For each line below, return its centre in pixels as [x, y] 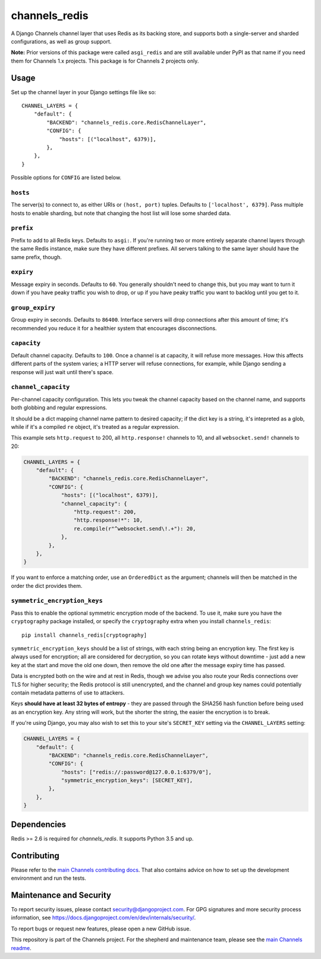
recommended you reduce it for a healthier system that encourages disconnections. [114, 328]
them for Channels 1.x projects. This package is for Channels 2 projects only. [105, 61]
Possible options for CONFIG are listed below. [66, 178]
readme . [21, 948]
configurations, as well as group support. [61, 41]
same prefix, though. [37, 257]
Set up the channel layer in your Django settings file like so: [84, 92]
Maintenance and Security [61, 895]
